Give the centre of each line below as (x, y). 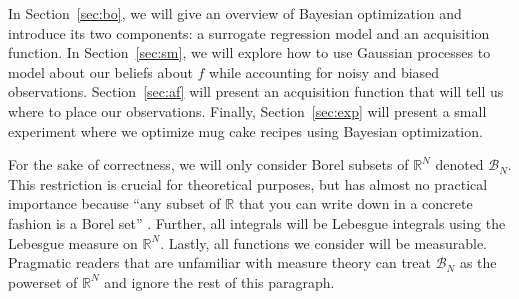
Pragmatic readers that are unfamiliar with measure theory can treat (219, 262)
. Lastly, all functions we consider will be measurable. (323, 242)
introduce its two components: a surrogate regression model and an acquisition (249, 32)
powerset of (43, 281)
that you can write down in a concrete (355, 203)
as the (478, 262)
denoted (459, 164)
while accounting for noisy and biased (324, 71)
